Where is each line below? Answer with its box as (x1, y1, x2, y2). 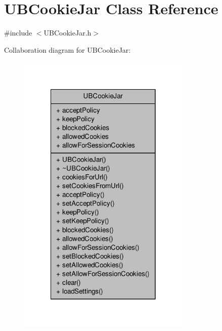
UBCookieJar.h (43, 27, 92, 38)
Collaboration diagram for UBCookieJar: (4, 44, 131, 55)
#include (4, 27, 32, 38)
